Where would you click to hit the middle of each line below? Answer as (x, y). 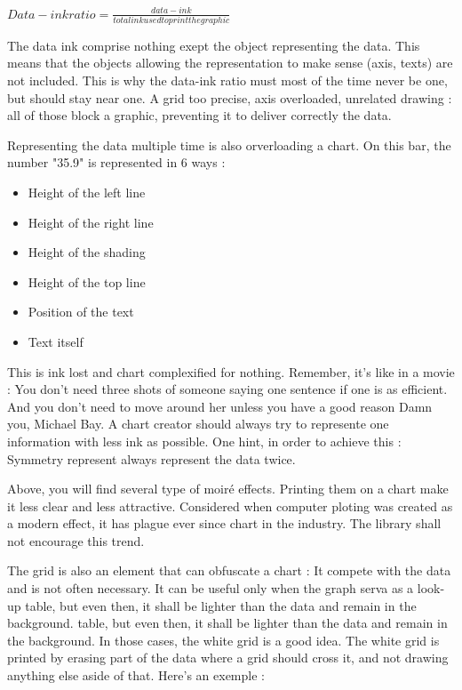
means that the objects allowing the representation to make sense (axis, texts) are (230, 63)
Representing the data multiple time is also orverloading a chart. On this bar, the (229, 144)
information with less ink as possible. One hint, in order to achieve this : (204, 441)
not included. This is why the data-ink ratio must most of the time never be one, (227, 80)
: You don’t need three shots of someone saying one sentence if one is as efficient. (227, 389)
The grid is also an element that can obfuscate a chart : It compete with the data (229, 570)
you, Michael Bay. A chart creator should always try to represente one (198, 424)
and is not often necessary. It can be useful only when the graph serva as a (211, 588)
